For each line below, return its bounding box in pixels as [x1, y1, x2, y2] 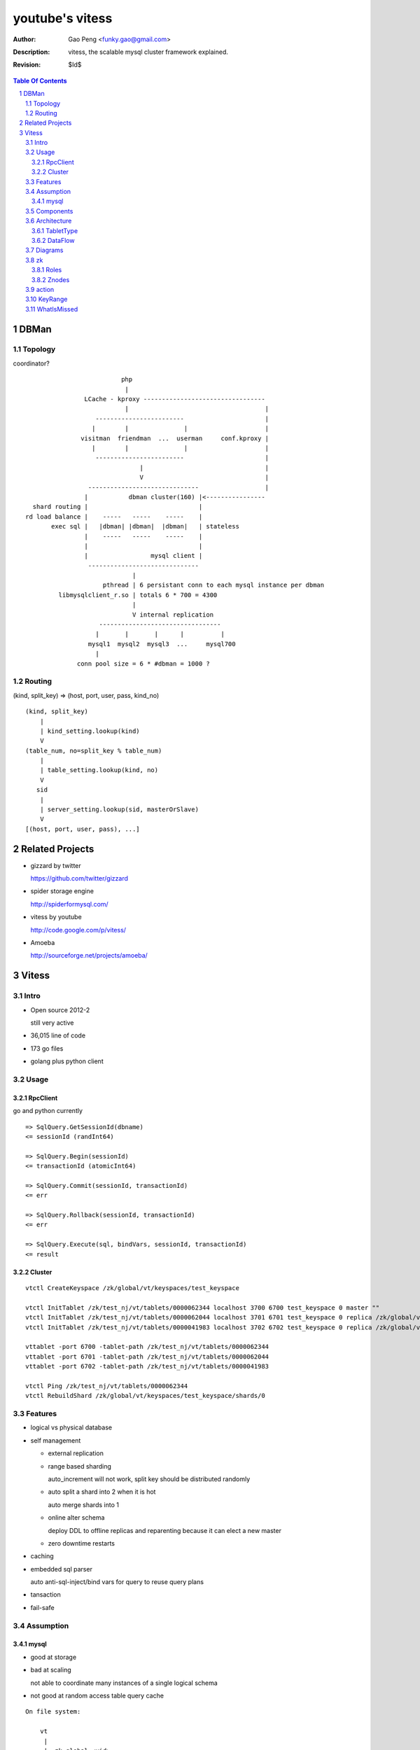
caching [30, 1552, 54, 1560]
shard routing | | [32, 503, 203, 511]
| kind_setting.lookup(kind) [39, 727, 140, 735]
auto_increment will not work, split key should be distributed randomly [48, 1474, 251, 1483]
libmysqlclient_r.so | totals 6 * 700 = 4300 [58, 591, 218, 598]
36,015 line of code [30, 1031, 86, 1039]
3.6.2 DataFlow [31, 236, 75, 244]
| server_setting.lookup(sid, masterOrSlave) [39, 806, 199, 813]
